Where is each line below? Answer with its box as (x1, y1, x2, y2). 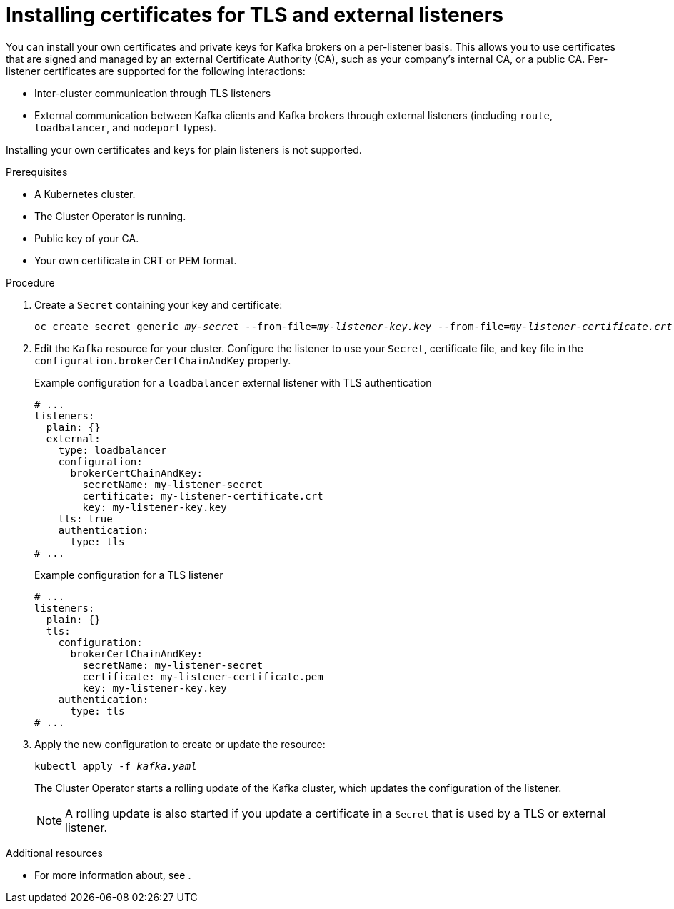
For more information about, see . (34, 868, 191, 881)
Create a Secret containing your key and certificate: (34, 298, 283, 311)
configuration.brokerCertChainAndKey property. (34, 354, 291, 367)
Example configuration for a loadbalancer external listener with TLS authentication (34, 376, 432, 389)
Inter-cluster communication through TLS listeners (34, 86, 271, 99)
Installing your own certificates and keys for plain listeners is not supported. (6, 143, 362, 156)
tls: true (58, 512, 113, 525)
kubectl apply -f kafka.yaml (34, 760, 197, 772)
